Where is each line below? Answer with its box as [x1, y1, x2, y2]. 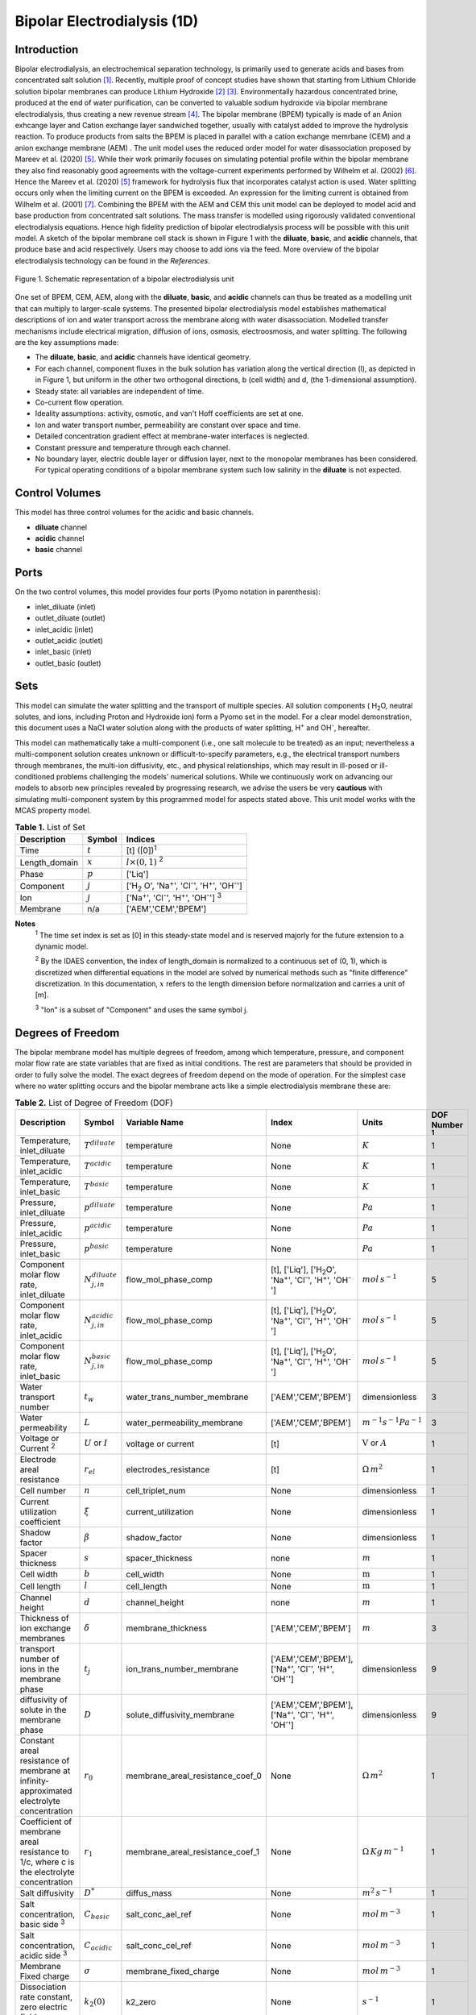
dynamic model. [35, 941, 89, 951]
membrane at [19, 1765, 71, 1776]
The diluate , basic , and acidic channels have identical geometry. [35, 352, 251, 362]
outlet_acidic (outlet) [35, 635, 104, 645]
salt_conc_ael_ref [126, 1909, 192, 1920]
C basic [84, 1909, 110, 1922]
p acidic [84, 1221, 112, 1233]
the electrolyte [19, 1866, 76, 1877]
